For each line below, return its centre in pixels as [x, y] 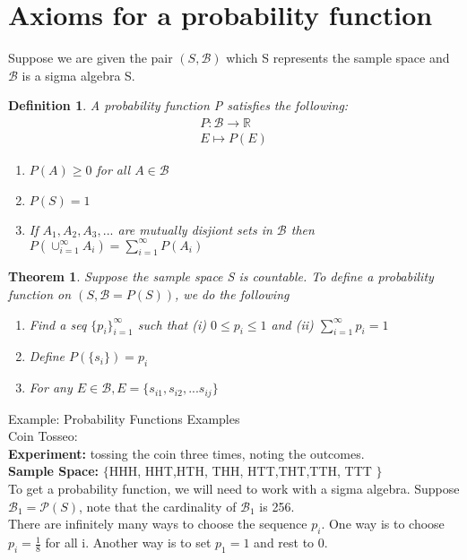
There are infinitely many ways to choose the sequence [158, 524]
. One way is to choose [383, 524]
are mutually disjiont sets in [195, 229]
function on [40, 294]
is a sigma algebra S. [78, 75]
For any [51, 388]
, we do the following [232, 294]
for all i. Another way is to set [128, 543]
